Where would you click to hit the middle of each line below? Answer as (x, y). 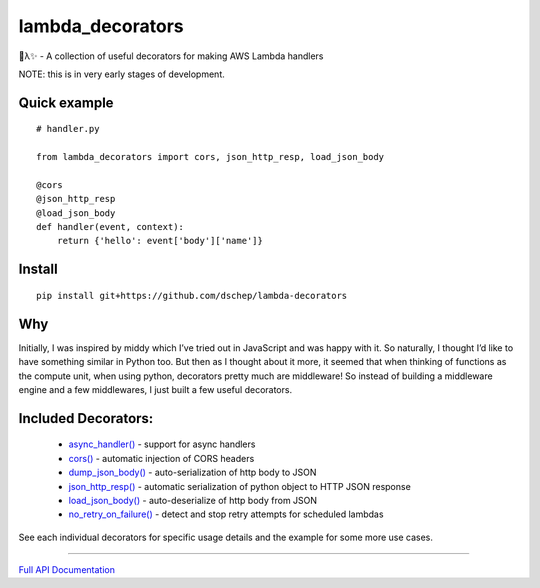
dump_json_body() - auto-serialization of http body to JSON (192, 472)
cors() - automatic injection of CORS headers (161, 458)
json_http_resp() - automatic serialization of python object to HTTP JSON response (240, 486)
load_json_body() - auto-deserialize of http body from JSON (193, 500)
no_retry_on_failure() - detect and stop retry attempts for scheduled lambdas (226, 514)
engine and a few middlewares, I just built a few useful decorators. (155, 389)
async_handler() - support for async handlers (162, 444)
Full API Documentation (66, 570)
